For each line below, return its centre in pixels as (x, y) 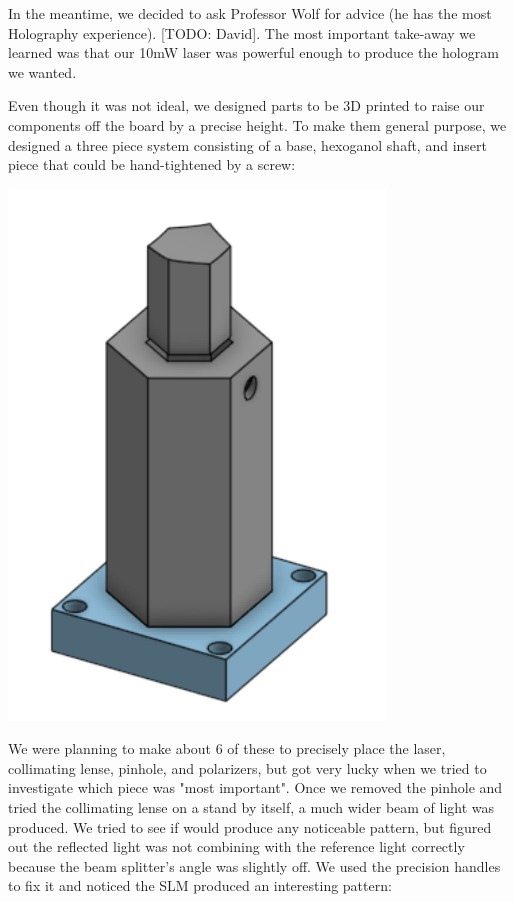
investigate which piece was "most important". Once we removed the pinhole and (255, 787)
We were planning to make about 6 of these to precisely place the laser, (227, 748)
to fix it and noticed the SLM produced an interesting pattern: (200, 885)
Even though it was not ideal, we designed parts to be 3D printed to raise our (246, 105)
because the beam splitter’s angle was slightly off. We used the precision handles (254, 865)
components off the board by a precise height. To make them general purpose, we (257, 124)
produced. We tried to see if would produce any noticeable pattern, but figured (250, 826)
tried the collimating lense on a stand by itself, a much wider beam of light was (251, 806)
